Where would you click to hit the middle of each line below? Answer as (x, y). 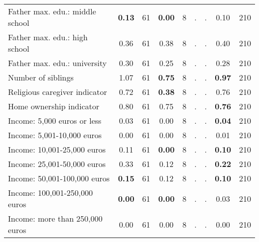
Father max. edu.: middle (52, 11)
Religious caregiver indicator (58, 92)
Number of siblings (41, 77)
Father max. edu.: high (48, 37)
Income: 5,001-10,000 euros (55, 135)
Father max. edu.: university (58, 63)
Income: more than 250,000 (55, 218)
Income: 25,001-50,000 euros (57, 164)
